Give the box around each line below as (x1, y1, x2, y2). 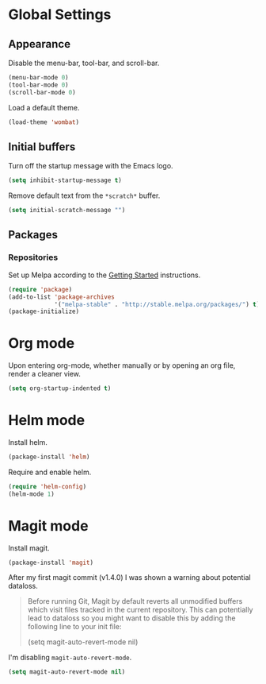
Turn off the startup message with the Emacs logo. (8, 161, 173, 171)
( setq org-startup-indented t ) (8, 385, 112, 392)
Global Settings (8, 6, 112, 24)
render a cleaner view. (8, 369, 82, 379)
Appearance (8, 37, 71, 51)
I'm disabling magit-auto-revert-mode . (8, 653, 132, 663)
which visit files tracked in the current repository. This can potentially (27, 605, 253, 615)
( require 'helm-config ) (8, 482, 87, 490)
